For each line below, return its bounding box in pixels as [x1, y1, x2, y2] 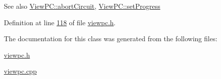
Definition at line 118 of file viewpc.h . [4, 17, 116, 27]
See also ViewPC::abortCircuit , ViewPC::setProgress [4, 1, 160, 11]
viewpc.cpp [4, 66, 37, 76]
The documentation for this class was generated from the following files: [4, 33, 218, 44]
